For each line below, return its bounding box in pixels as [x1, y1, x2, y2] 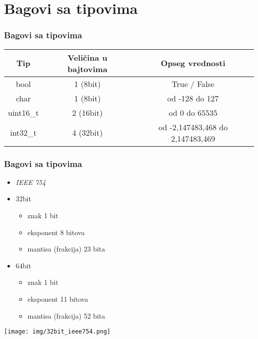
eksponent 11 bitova [27, 293, 88, 304]
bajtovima [67, 63, 108, 75]
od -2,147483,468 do [158, 121, 228, 133]
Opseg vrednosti [161, 57, 226, 69]
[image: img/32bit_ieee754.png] [4, 328, 111, 336]
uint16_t [8, 106, 39, 118]
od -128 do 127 [167, 92, 219, 104]
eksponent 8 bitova [27, 227, 85, 237]
